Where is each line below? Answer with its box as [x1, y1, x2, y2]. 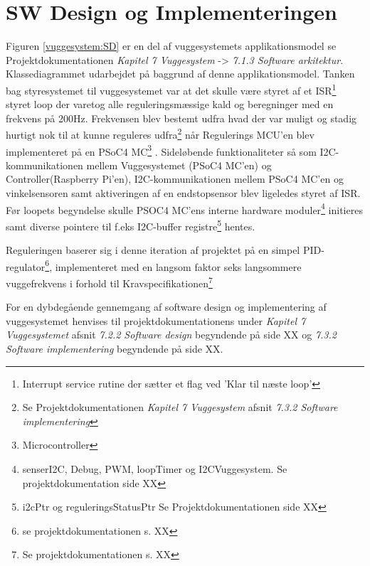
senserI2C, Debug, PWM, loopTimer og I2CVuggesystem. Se [22, 461, 287, 476]
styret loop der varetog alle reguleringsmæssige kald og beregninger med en [6, 97, 334, 112]
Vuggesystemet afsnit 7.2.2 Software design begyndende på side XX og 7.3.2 [6, 327, 337, 342]
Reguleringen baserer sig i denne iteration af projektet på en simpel [6, 242, 300, 257]
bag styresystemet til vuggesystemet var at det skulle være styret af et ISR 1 [6, 80, 337, 97]
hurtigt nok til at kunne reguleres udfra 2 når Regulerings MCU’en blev [6, 125, 314, 141]
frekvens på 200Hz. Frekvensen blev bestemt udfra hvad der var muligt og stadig [6, 110, 357, 125]
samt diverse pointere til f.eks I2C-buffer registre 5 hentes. [6, 216, 255, 233]
